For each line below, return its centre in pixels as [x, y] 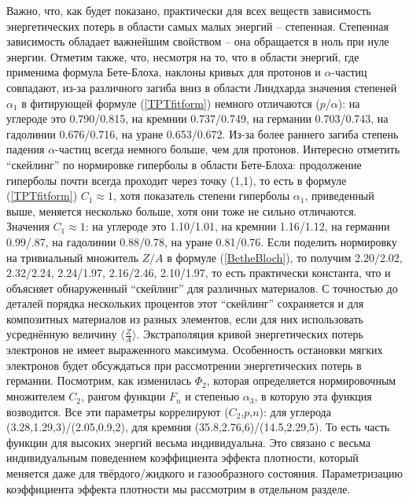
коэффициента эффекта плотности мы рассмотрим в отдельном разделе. [179, 488]
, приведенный [339, 196]
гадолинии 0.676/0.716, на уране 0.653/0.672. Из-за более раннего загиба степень [203, 133]
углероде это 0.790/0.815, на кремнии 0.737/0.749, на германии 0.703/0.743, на [197, 118]
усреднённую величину [62, 334]
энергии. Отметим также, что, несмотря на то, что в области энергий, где [183, 56]
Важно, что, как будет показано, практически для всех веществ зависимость [189, 10]
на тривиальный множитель [72, 257]
